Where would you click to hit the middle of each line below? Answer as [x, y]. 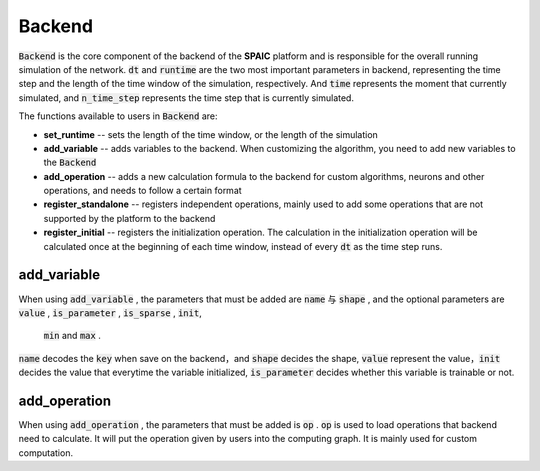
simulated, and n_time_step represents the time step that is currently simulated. [186, 97]
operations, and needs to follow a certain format [142, 191]
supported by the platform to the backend [129, 218]
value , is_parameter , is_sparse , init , [110, 312]
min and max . [72, 336]
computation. [46, 452]
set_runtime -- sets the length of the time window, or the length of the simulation [211, 134]
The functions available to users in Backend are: [118, 116]
